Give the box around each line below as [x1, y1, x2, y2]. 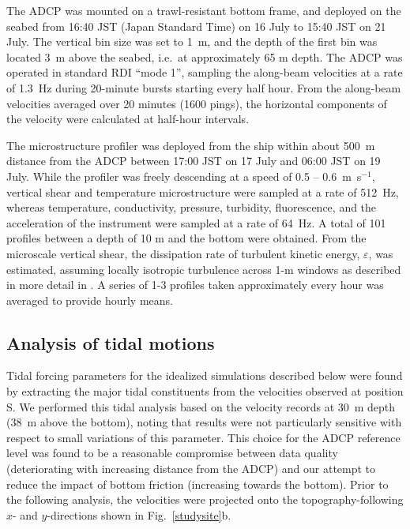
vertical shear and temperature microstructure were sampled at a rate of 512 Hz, [6, 183, 399, 200]
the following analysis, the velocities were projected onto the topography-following [6, 491, 404, 508]
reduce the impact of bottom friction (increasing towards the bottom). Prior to [6, 475, 389, 492]
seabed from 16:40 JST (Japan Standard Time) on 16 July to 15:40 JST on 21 [6, 17, 386, 34]
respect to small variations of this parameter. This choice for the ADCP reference [6, 429, 401, 445]
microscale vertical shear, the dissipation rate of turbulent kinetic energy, [6, 245, 360, 261]
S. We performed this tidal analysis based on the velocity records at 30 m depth [6, 398, 396, 415]
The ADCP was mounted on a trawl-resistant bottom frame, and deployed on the [6, 2, 401, 18]
